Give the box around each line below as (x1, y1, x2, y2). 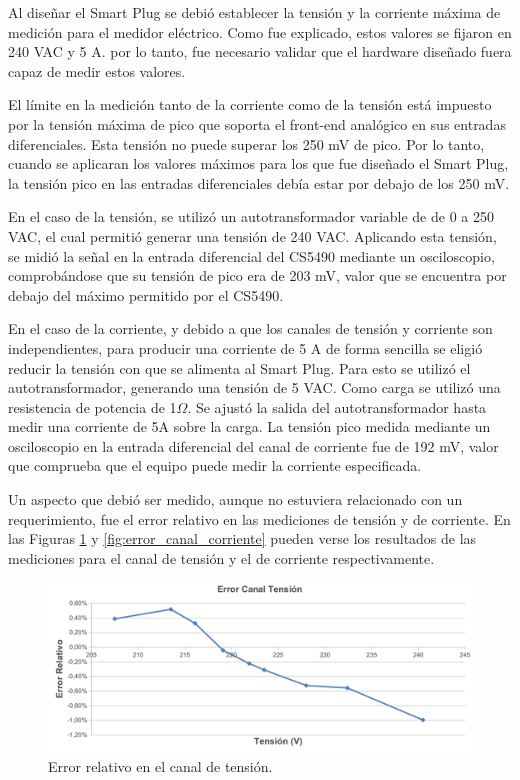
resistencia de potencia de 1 (8, 396, 177, 417)
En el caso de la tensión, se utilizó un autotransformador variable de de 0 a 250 (8, 206, 494, 227)
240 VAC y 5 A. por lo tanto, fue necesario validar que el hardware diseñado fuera (8, 41, 512, 62)
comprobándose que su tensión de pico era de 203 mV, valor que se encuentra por (8, 265, 507, 286)
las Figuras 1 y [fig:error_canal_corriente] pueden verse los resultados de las (8, 528, 477, 549)
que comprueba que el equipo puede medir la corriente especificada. (8, 455, 422, 476)
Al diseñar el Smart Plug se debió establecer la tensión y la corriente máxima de (8, 2, 501, 22)
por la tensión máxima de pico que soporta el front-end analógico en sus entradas (8, 113, 506, 134)
